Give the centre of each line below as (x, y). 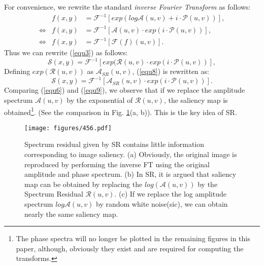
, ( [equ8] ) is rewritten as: (171, 71)
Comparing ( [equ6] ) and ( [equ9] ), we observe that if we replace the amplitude (125, 90)
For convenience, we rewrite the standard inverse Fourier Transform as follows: (127, 7)
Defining (17, 71)
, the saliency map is (196, 100)
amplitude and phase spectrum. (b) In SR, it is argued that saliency (130, 174)
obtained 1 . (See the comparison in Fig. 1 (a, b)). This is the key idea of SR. (121, 111)
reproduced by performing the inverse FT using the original (117, 164)
